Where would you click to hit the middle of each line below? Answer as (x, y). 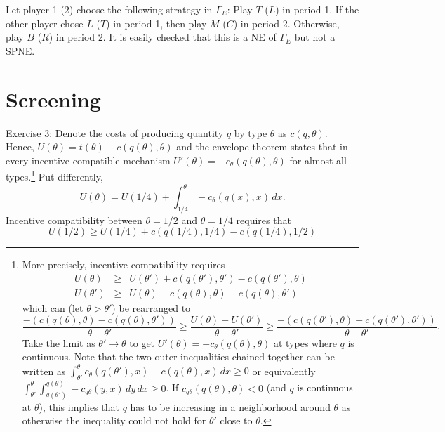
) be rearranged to (151, 308)
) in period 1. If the (317, 9)
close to (236, 420)
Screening (53, 99)
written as (44, 371)
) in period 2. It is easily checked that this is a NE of (162, 37)
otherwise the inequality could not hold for (114, 420)
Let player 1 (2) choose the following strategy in (109, 9)
